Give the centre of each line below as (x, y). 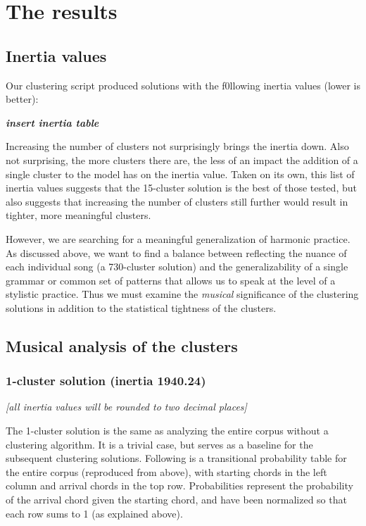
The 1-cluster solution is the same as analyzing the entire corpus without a (167, 431)
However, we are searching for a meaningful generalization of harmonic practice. (178, 238)
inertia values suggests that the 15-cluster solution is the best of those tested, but (181, 188)
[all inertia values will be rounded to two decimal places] (126, 407)
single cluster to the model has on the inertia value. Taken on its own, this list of (180, 174)
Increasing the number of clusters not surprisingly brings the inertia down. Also (177, 146)
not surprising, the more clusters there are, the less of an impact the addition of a (182, 159)
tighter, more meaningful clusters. (78, 215)
